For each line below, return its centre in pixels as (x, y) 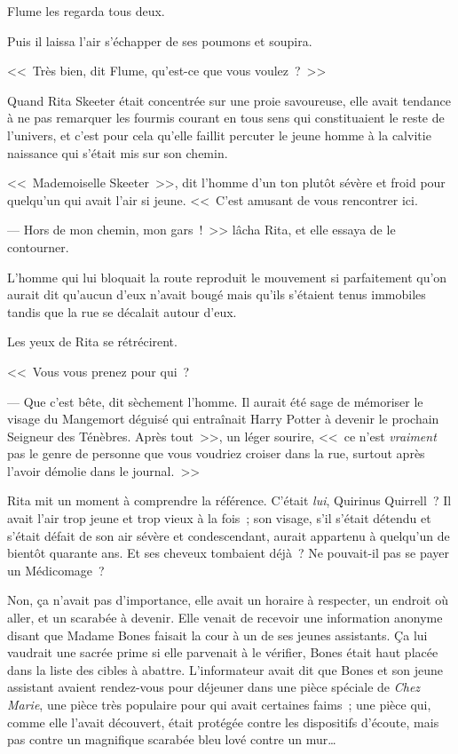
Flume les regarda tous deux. (86, 11)
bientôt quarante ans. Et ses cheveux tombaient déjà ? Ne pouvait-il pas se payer (229, 553)
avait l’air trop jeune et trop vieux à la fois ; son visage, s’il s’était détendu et (219, 518)
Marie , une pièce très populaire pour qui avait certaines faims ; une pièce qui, (219, 704)
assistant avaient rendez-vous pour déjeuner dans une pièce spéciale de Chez (214, 687)
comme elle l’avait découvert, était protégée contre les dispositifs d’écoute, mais (223, 722)
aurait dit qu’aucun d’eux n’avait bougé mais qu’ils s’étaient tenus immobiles (217, 294)
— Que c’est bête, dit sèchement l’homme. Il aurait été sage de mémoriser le (215, 401)
